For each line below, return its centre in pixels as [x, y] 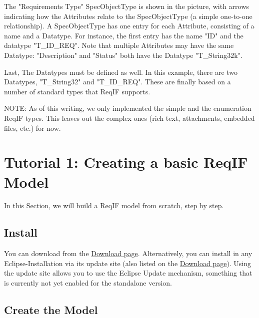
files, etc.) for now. [32, 128]
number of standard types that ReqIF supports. [77, 91]
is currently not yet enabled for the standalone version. [88, 283]
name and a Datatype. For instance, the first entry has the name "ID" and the [124, 35]
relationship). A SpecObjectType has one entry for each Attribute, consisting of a [129, 26]
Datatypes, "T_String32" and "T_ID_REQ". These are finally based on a [117, 82]
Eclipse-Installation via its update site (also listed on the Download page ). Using [128, 263]
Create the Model [51, 310]
